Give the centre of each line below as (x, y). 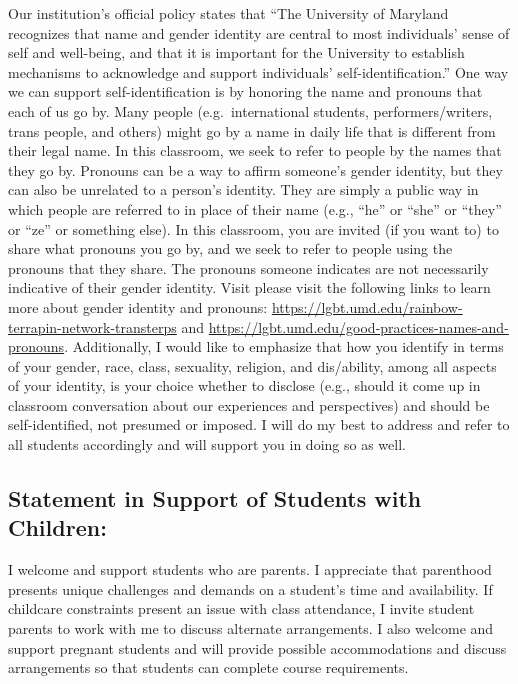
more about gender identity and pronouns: (138, 306)
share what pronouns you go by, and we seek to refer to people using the (230, 248)
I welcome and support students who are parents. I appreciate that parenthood (250, 569)
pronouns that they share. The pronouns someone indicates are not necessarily (248, 267)
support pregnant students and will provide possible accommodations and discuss (257, 647)
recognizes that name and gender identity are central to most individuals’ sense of (259, 32)
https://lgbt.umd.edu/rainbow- (367, 306)
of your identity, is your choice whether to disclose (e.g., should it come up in (244, 385)
